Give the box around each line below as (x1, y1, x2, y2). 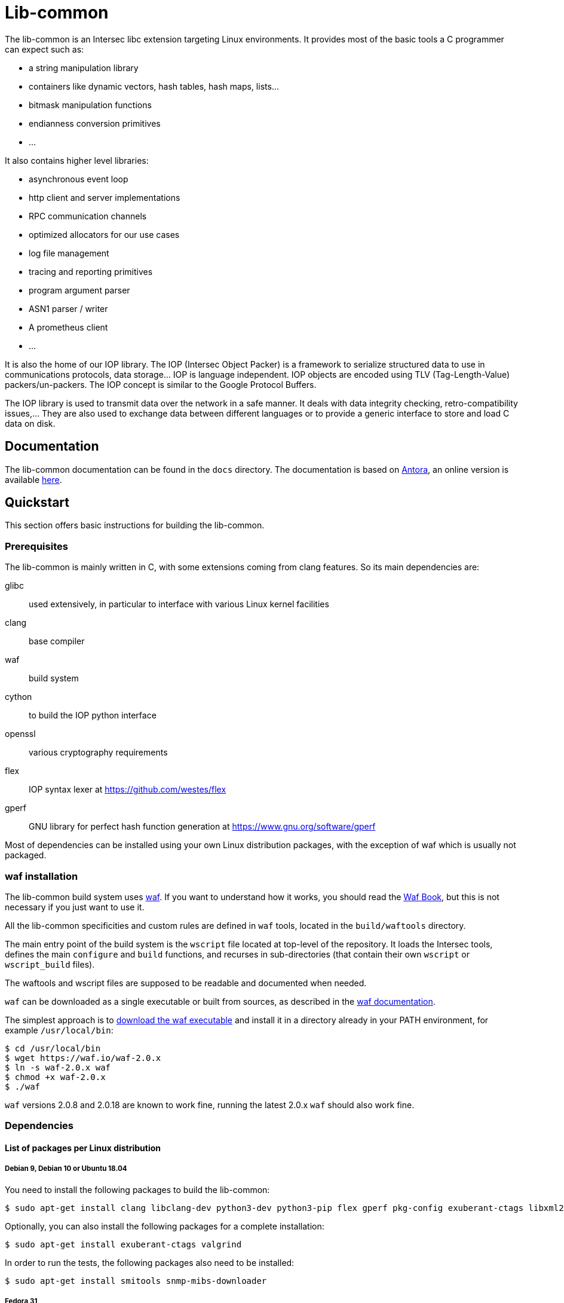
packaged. (5, 850, 47, 861)
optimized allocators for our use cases (29, 229, 180, 240)
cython (5, 692, 32, 702)
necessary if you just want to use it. (5, 901, 145, 912)
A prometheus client (29, 322, 108, 332)
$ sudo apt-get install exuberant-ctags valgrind (5, 1239, 242, 1249)
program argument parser (29, 285, 130, 295)
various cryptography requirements (29, 747, 168, 758)
